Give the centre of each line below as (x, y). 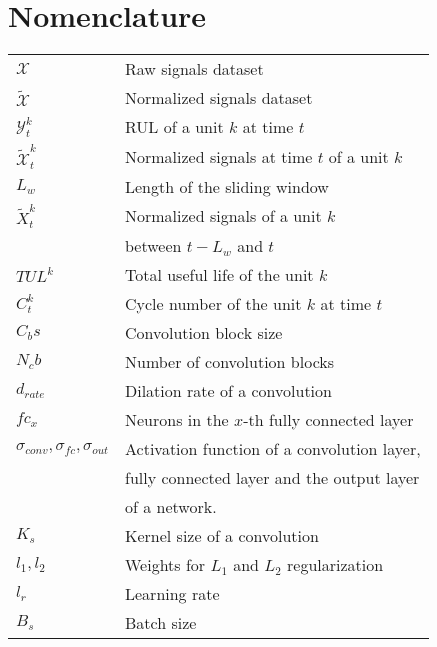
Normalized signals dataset (219, 98)
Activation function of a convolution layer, (273, 449)
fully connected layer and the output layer (272, 478)
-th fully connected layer (328, 420)
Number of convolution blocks (230, 362)
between (153, 246)
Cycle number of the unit (213, 304)
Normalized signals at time (219, 156)
